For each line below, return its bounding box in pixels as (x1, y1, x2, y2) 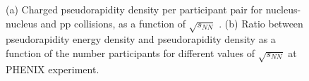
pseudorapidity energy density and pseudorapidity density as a (6, 32, 276, 46)
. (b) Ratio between (219, 15, 303, 30)
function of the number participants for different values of (6, 45, 255, 60)
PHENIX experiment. (6, 61, 99, 76)
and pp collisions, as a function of (40, 15, 186, 30)
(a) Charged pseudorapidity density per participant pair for (6, 2, 263, 16)
